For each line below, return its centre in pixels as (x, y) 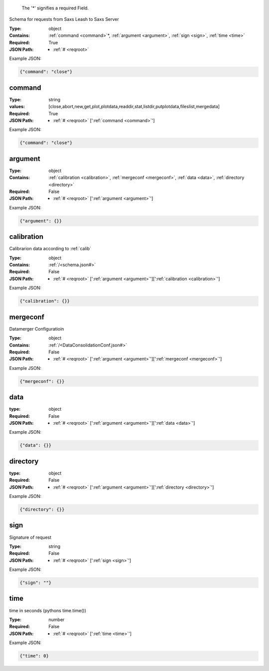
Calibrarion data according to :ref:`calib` (50, 249)
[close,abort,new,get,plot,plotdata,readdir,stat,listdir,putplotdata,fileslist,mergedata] (134, 107)
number (57, 619)
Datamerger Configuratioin (37, 329)
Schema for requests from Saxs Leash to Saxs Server (64, 19)
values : (17, 107)
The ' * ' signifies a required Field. (55, 8)
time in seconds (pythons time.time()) (48, 610)
